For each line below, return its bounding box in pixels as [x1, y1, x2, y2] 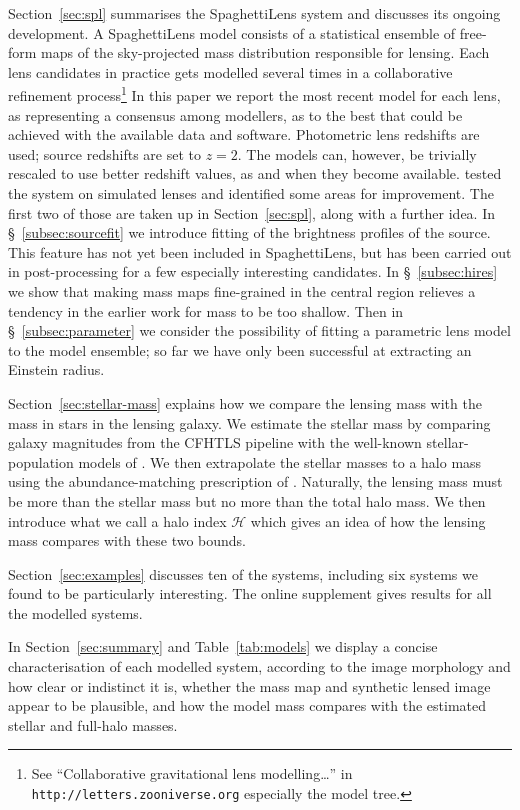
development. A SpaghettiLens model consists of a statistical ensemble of [8, 22, 456, 43]
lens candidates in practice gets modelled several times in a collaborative [8, 61, 453, 82]
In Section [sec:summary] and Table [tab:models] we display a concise [8, 636, 438, 657]
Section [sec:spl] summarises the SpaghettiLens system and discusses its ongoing [8, 3, 501, 23]
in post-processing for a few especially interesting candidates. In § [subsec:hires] [8, 261, 498, 282]
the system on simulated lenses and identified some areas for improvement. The [8, 183, 494, 203]
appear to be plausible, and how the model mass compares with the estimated [8, 695, 486, 716]
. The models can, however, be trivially [237, 143, 477, 164]
